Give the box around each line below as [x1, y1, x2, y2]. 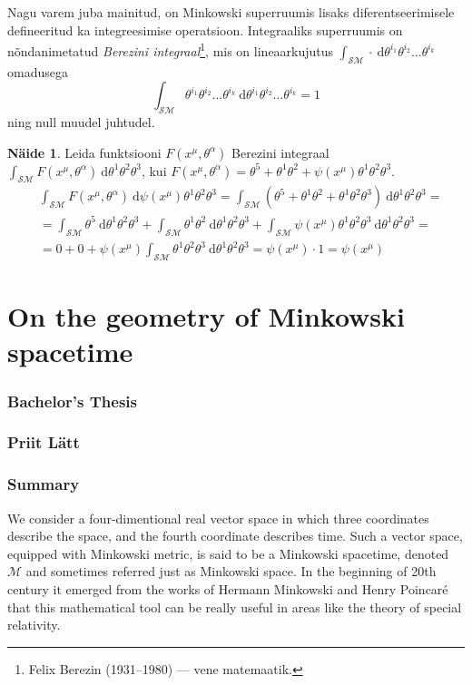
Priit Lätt [7, 431, 80, 454]
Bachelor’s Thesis [7, 389, 137, 412]
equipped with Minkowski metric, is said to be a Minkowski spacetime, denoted [7, 543, 449, 563]
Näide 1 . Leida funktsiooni [7, 142, 162, 161]
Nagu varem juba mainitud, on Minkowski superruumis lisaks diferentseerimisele [7, 3, 455, 21]
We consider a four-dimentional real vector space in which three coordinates [7, 508, 429, 527]
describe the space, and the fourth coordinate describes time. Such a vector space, [7, 526, 463, 545]
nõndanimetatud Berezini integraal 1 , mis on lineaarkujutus [7, 39, 334, 60]
